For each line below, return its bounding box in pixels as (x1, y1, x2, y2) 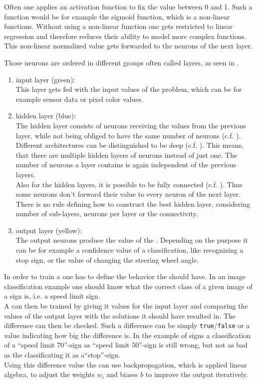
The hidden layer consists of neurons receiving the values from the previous (15, 120, 246, 130)
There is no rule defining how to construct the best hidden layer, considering (15, 198, 250, 209)
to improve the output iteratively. (145, 369, 248, 380)
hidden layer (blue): (15, 110, 76, 121)
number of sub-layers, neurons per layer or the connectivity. (15, 208, 198, 219)
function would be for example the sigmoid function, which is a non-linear (4, 11, 230, 21)
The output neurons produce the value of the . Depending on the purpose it (15, 235, 248, 245)
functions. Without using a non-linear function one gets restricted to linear (4, 21, 233, 31)
